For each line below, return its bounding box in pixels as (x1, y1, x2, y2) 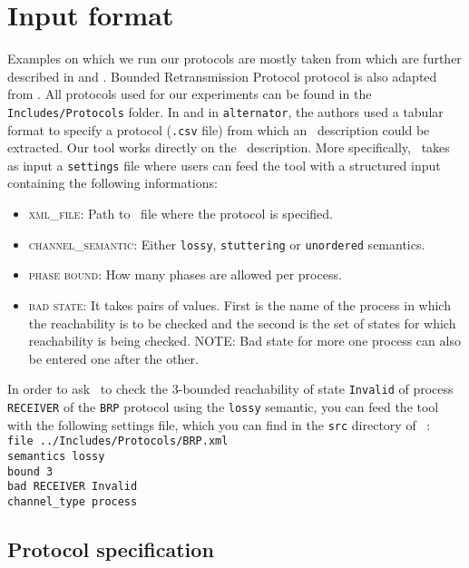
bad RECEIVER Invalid (7, 480, 138, 494)
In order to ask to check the (7, 379, 169, 398)
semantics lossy (7, 449, 105, 463)
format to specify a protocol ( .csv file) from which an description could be (7, 120, 430, 139)
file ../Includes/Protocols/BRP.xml (7, 435, 229, 448)
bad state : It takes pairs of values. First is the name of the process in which (28, 295, 451, 314)
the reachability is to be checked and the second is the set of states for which (28, 313, 456, 332)
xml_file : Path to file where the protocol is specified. (28, 204, 333, 223)
